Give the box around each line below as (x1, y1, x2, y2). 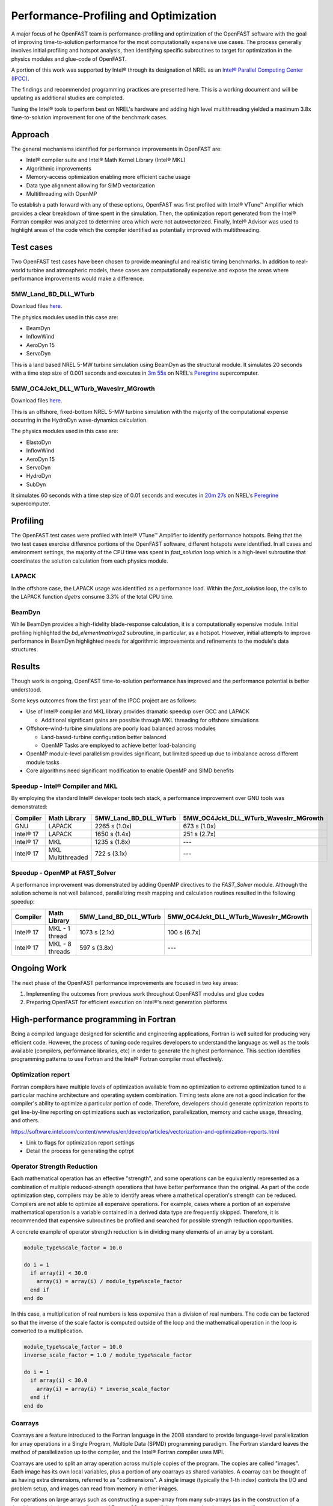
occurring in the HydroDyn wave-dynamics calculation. (11, 416, 148, 423)
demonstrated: (11, 803, 47, 810)
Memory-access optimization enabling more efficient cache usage (26, 173, 191, 181)
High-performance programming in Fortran (11, 1014, 176, 1025)
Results (11, 661, 40, 672)
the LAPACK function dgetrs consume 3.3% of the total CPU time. (11, 593, 174, 601)
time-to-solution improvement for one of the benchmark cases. (11, 114, 168, 121)
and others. (11, 1117, 40, 1124)
